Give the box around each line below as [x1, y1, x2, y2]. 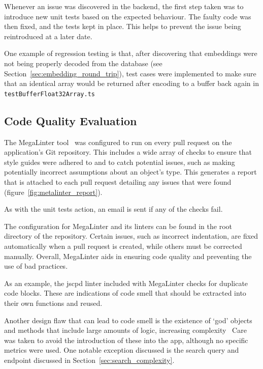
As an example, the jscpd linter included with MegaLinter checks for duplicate [4, 277, 248, 288]
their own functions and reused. [4, 297, 103, 308]
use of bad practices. [4, 261, 68, 271]
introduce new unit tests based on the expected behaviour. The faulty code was [4, 11, 251, 21]
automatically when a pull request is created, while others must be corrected [4, 240, 242, 251]
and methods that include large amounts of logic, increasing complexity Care [4, 325, 247, 335]
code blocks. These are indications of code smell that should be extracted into [4, 288, 246, 298]
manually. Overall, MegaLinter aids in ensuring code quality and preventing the [4, 250, 252, 261]
